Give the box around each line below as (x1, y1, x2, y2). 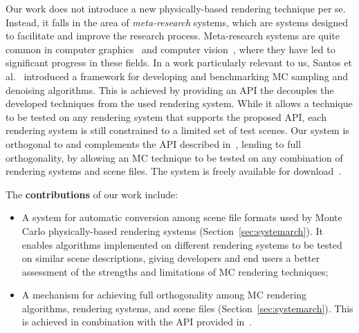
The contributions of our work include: (6, 187, 178, 201)
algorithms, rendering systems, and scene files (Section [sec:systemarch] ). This (21, 301, 353, 315)
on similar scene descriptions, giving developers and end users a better (21, 251, 320, 265)
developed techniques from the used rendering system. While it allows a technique (6, 96, 353, 111)
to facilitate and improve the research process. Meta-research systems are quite (6, 28, 340, 43)
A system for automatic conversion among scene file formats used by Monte (21, 210, 342, 225)
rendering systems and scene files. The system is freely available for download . (6, 164, 342, 178)
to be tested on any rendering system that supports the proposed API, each (6, 109, 326, 124)
